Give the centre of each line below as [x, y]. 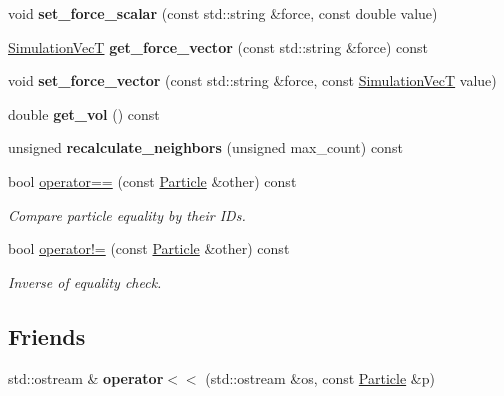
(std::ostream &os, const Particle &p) [320, 377]
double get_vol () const [84, 113]
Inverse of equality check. [85, 281]
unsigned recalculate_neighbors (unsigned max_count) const [205, 147]
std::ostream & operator [86, 377]
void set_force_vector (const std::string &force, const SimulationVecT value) [252, 80]
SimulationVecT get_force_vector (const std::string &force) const [218, 46]
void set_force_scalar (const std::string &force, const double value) [223, 13]
